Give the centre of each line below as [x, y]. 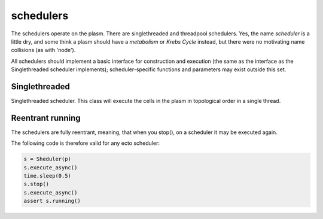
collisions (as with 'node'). [43, 50]
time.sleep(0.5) [48, 176]
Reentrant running [46, 118]
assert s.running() [52, 201]
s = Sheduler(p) [48, 159]
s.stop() [36, 184]
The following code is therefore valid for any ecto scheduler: [85, 143]
